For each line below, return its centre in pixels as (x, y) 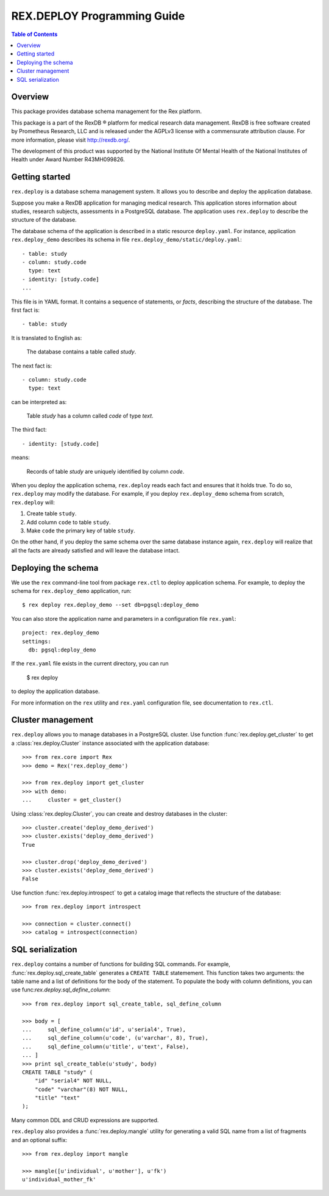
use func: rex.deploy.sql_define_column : (61, 990)
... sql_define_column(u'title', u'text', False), (106, 1046)
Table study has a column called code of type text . (90, 416)
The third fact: (29, 430)
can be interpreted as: (39, 402)
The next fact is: (32, 366)
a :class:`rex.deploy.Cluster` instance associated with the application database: (110, 743)
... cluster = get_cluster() (72, 800)
